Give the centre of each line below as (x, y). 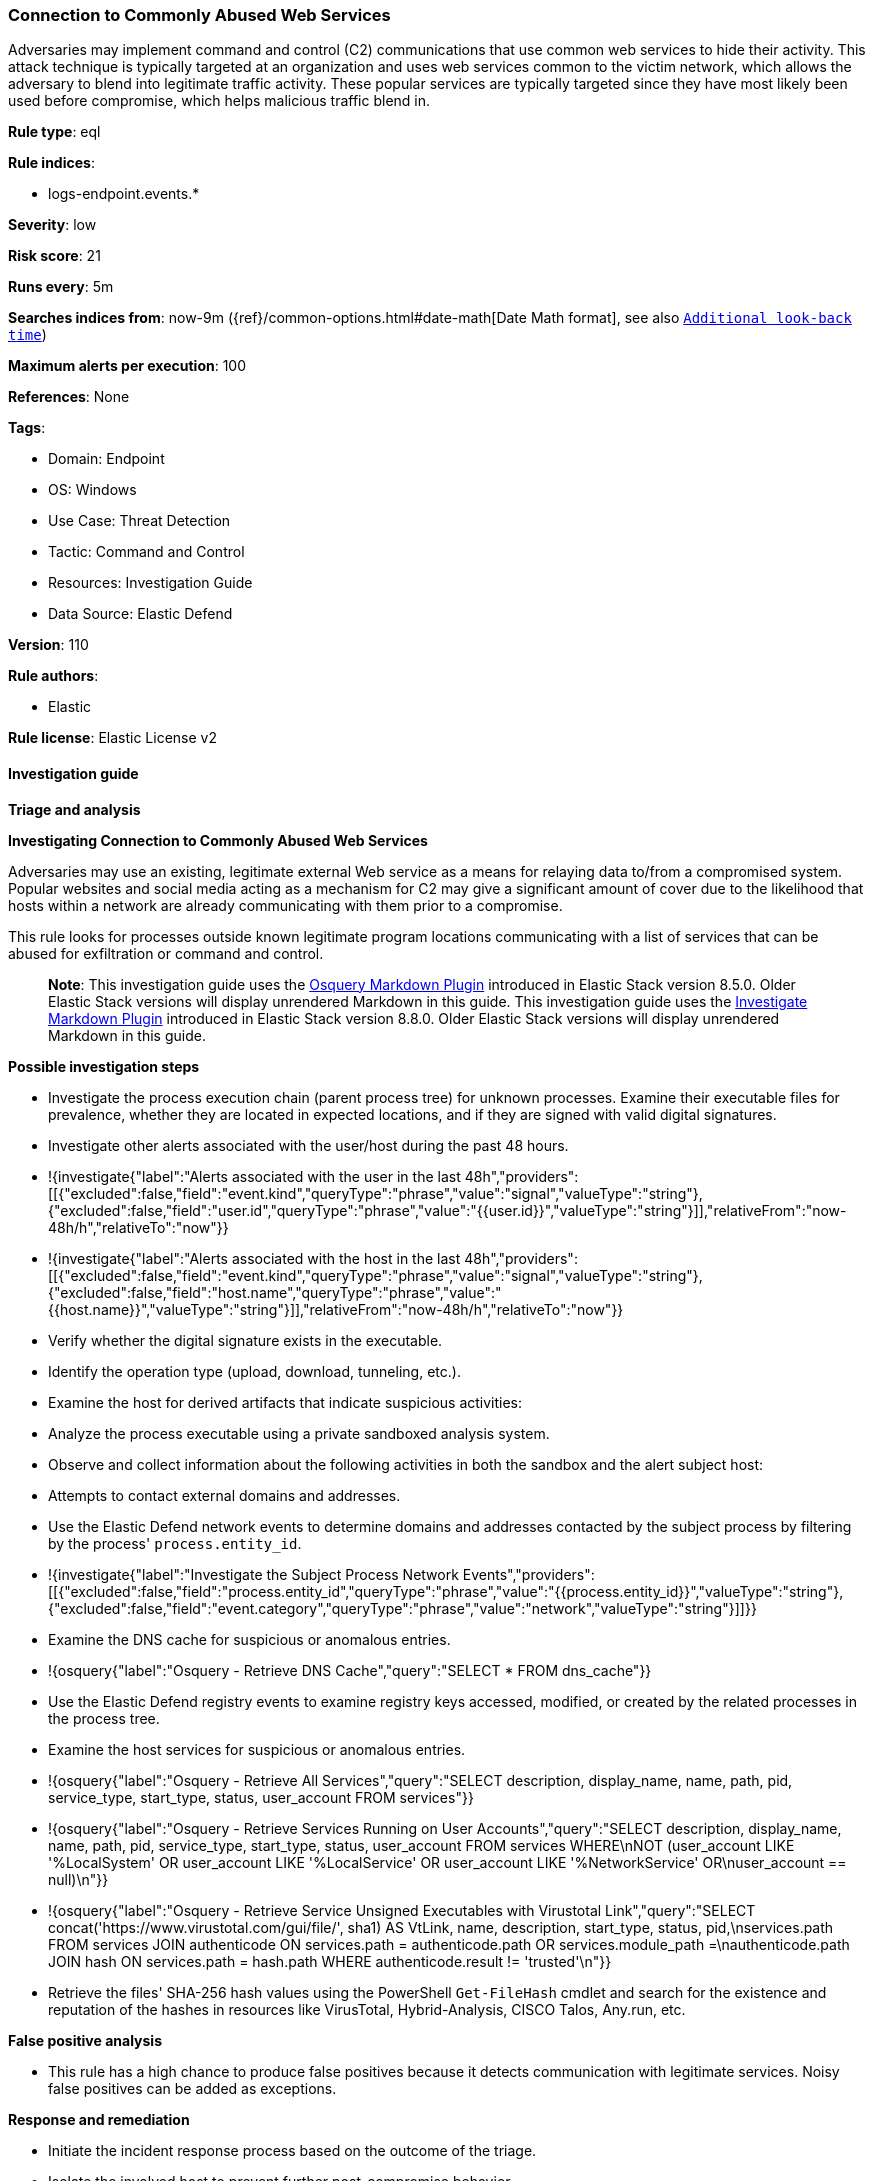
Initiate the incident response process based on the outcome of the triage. (292, 2150)
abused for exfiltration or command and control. (166, 953)
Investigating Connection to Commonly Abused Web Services (218, 840)
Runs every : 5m (61, 287)
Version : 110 (48, 645)
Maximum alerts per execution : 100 (127, 366)
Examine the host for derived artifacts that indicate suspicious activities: (285, 1402)
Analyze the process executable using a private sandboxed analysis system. (299, 1433)
